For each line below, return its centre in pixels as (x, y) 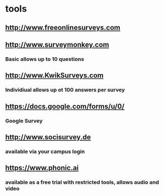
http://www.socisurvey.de (48, 137)
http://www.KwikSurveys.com (55, 76)
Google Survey (24, 121)
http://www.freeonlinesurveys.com (63, 28)
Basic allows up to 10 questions (45, 59)
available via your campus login (45, 151)
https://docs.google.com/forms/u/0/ (65, 106)
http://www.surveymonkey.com (57, 44)
